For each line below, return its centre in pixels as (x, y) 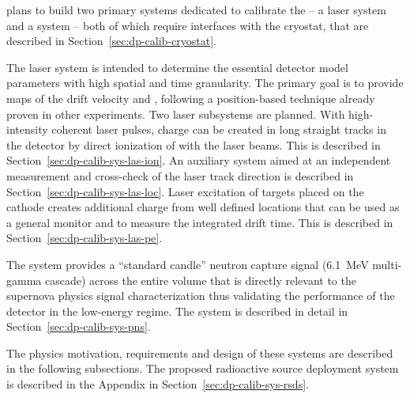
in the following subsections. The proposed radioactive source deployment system (203, 368)
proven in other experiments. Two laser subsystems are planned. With (176, 114)
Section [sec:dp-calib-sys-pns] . (79, 326)
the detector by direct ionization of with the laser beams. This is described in (194, 144)
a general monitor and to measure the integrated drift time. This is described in (200, 222)
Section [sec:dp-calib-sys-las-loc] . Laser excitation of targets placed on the (185, 191)
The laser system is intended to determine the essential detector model (177, 67)
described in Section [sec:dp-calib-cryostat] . (111, 41)
